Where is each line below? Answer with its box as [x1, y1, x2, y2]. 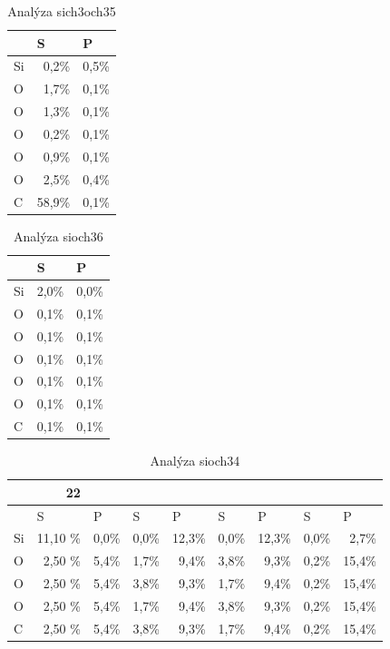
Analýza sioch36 [13, 226, 103, 245]
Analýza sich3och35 [7, 2, 116, 20]
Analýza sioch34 [150, 451, 240, 470]
